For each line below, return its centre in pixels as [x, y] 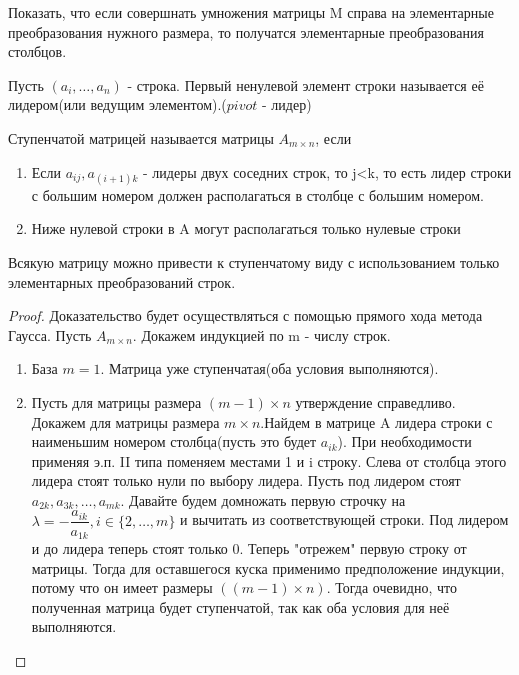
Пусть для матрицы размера [116, 401]
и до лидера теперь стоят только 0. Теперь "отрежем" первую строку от [249, 547]
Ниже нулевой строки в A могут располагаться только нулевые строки [246, 228]
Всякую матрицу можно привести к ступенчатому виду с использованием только [254, 261]
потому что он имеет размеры [122, 587]
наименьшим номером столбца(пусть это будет [174, 441]
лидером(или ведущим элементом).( [117, 104]
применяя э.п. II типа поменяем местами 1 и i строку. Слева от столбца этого [269, 460]
